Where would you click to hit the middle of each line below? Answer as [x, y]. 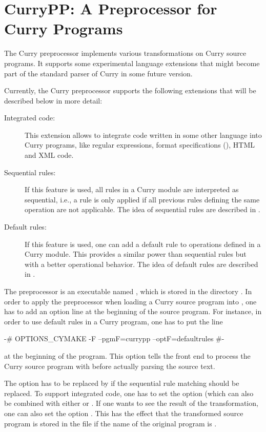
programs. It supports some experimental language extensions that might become [132, 63]
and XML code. [49, 155]
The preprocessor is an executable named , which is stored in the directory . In [128, 291]
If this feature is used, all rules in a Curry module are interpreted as [132, 189]
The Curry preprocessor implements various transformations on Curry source [125, 53]
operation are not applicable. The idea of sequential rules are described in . [142, 209]
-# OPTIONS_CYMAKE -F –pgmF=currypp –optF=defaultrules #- [114, 338]
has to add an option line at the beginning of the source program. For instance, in [133, 311]
